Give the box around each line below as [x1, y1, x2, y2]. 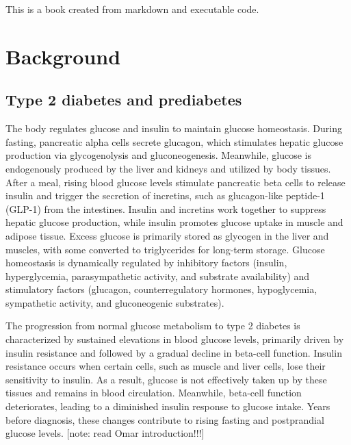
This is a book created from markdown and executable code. [5, 2, 259, 16]
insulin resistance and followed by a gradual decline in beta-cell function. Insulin [5, 345, 342, 359]
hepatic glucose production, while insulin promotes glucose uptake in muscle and [5, 215, 343, 229]
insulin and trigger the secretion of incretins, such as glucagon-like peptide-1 [5, 188, 325, 203]
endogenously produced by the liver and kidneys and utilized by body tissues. [5, 161, 331, 175]
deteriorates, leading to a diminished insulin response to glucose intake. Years [5, 399, 330, 414]
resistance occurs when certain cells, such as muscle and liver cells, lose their [5, 359, 326, 373]
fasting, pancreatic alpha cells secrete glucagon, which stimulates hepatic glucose [5, 134, 343, 149]
